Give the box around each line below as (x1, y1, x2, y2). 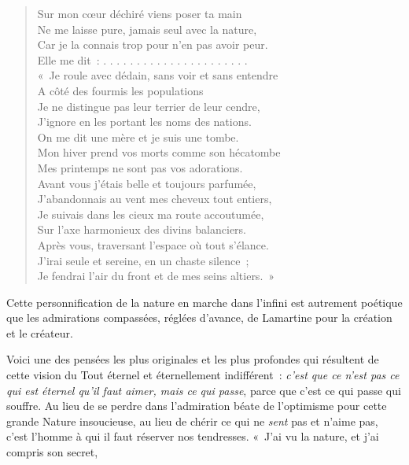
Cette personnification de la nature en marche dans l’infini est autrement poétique (6, 293, 403, 310)
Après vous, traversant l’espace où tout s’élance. (37, 236, 269, 253)
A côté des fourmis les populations (37, 82, 204, 98)
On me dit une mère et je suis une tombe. (37, 128, 239, 145)
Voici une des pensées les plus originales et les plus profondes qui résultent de (6, 351, 379, 367)
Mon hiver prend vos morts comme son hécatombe (37, 144, 281, 161)
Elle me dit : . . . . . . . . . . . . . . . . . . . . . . (37, 51, 248, 68)
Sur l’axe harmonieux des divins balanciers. (37, 221, 247, 238)
